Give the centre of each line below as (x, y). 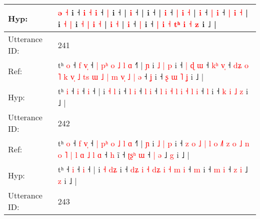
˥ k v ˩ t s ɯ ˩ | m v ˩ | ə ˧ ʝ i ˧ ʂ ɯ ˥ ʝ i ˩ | (131, 76)
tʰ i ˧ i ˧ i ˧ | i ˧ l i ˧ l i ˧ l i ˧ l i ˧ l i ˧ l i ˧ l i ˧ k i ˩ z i (153, 91)
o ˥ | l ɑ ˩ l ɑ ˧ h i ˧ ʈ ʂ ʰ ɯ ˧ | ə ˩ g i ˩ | (123, 155)
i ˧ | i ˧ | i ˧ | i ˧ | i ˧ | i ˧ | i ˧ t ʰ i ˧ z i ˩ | (137, 24)
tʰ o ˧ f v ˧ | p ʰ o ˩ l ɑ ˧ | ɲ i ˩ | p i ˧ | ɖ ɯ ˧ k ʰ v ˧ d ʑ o (153, 65)
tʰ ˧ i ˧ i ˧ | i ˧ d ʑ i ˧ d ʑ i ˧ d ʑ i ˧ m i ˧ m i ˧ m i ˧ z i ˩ (153, 169)
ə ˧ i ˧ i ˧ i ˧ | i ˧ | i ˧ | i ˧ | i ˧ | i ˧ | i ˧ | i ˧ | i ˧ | (153, 12)
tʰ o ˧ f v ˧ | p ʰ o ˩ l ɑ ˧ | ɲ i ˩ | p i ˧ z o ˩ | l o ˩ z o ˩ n (153, 143)
